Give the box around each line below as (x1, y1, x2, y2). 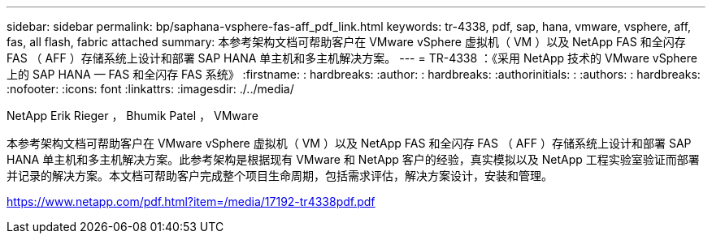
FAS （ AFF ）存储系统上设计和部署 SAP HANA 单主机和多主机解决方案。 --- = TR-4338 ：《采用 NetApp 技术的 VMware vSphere (7, 51, 697, 65)
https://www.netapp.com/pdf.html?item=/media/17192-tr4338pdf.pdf (7, 195, 376, 208)
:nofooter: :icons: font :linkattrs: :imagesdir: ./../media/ (7, 82, 294, 96)
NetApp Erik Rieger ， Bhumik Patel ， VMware (7, 109, 258, 122)
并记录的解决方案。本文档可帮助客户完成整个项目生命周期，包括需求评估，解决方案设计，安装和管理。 (7, 169, 553, 182)
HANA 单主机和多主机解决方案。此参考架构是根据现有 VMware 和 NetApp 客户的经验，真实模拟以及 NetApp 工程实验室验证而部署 (7, 152, 700, 166)
